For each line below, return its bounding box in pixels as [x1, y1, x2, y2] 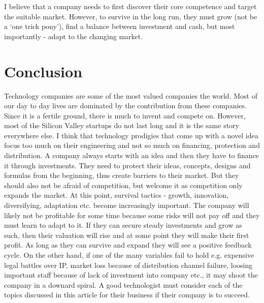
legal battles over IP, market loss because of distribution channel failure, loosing [4, 259, 253, 270]
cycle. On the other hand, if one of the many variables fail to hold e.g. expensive [4, 250, 254, 260]
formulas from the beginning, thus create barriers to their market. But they [4, 170, 239, 180]
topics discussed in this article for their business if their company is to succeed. [4, 289, 250, 300]
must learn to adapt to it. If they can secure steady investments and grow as [4, 220, 242, 230]
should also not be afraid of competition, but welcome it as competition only [4, 179, 243, 190]
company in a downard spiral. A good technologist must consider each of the [4, 279, 243, 290]
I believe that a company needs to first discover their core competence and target [4, 1, 257, 11]
